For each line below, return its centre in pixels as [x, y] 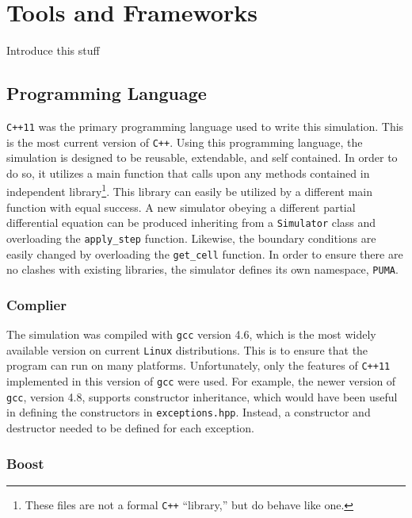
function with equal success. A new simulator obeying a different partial [181, 207]
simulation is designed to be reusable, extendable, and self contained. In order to [202, 157]
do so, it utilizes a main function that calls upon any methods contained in [188, 173]
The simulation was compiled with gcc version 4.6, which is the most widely [191, 334]
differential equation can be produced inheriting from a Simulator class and [191, 223]
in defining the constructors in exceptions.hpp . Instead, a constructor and [189, 412]
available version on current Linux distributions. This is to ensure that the [187, 349]
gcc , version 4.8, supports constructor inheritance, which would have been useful [202, 396]
